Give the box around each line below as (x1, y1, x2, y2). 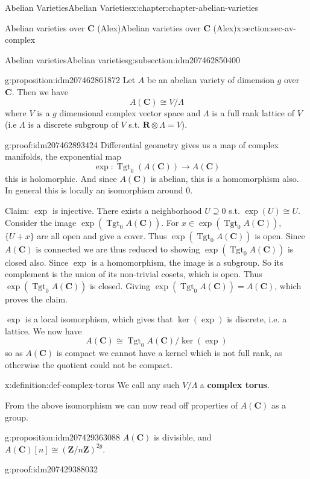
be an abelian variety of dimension (147, 74, 274, 86)
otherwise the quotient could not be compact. (5, 358, 173, 371)
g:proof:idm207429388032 (5, 463, 98, 475)
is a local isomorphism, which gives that (25, 313, 173, 325)
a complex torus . (200, 378, 270, 391)
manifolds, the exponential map (5, 150, 121, 163)
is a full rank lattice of (212, 106, 294, 119)
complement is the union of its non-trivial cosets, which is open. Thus (5, 268, 262, 280)
